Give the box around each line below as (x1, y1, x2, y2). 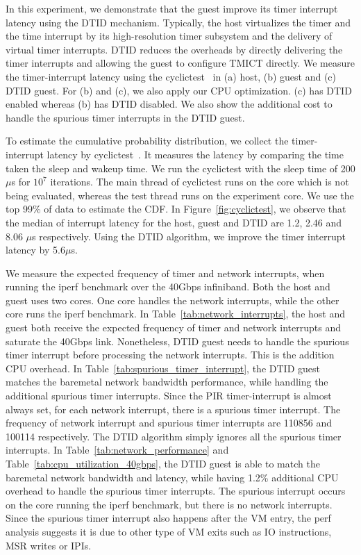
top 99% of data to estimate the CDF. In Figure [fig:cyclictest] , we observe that (6, 201, 346, 216)
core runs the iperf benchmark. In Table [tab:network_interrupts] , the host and (6, 306, 346, 321)
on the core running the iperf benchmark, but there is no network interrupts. (6, 497, 333, 511)
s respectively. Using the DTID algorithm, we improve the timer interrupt (32, 229, 346, 243)
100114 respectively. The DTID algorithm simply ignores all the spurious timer (6, 429, 342, 443)
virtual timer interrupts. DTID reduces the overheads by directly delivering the (6, 42, 343, 56)
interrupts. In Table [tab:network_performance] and (6, 442, 229, 457)
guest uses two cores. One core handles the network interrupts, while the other (6, 292, 339, 307)
